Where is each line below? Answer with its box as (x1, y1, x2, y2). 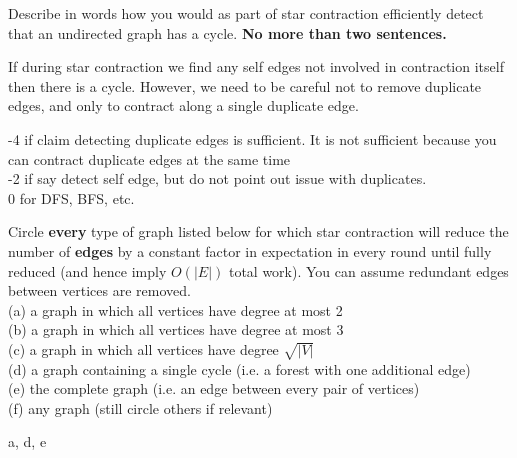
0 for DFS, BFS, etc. (8, 187, 135, 208)
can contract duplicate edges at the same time (8, 148, 291, 169)
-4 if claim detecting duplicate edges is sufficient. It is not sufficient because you (8, 128, 497, 149)
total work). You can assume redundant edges (228, 260, 509, 281)
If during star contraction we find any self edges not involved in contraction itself (8, 56, 504, 77)
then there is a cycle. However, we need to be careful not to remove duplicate (8, 75, 482, 96)
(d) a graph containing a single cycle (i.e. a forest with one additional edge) (8, 358, 471, 379)
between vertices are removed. (8, 280, 191, 301)
